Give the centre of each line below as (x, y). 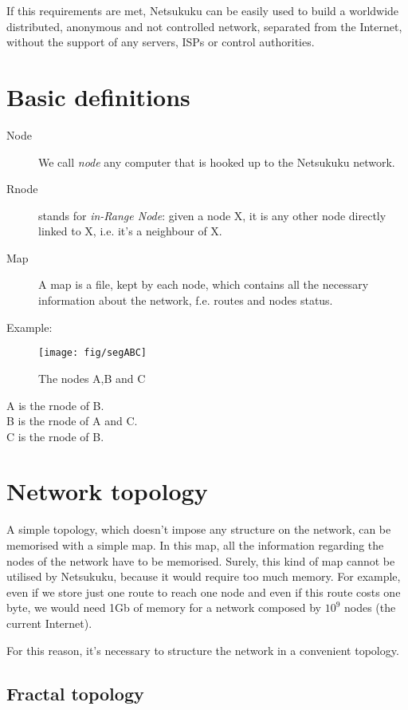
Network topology (107, 491)
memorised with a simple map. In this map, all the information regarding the (195, 545)
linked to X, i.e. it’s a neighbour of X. (130, 231)
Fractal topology (75, 693)
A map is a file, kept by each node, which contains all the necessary (204, 284)
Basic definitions (98, 96)
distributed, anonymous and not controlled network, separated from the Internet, (204, 26)
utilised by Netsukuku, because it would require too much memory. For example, (204, 576)
